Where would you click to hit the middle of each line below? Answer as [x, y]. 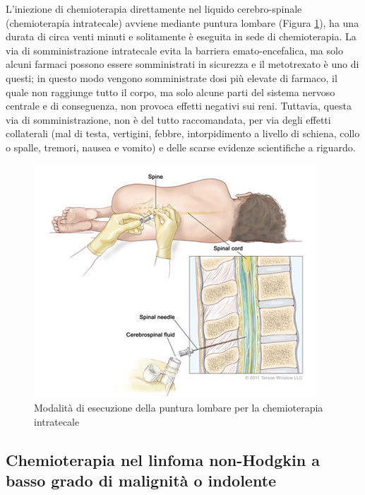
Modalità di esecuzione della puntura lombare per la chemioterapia [179, 408]
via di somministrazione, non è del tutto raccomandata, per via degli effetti [168, 119]
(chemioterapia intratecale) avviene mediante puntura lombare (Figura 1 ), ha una [182, 22]
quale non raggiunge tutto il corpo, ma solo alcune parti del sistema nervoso [170, 92]
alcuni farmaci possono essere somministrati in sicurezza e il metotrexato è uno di [182, 64]
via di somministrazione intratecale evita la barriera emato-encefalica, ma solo [174, 50]
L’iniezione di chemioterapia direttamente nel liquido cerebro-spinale [154, 8]
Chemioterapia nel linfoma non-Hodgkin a [163, 459]
